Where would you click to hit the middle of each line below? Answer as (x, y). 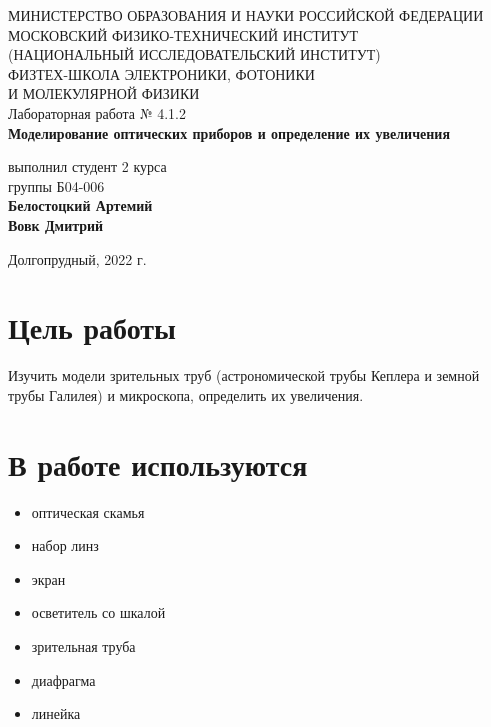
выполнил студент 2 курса (87, 166)
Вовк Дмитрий (56, 224)
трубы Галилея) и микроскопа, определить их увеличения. (186, 394)
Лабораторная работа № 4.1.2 (97, 112)
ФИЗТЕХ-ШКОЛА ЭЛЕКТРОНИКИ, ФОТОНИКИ (161, 73)
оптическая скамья (88, 511)
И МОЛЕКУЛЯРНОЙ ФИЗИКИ (104, 93)
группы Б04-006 (56, 185)
